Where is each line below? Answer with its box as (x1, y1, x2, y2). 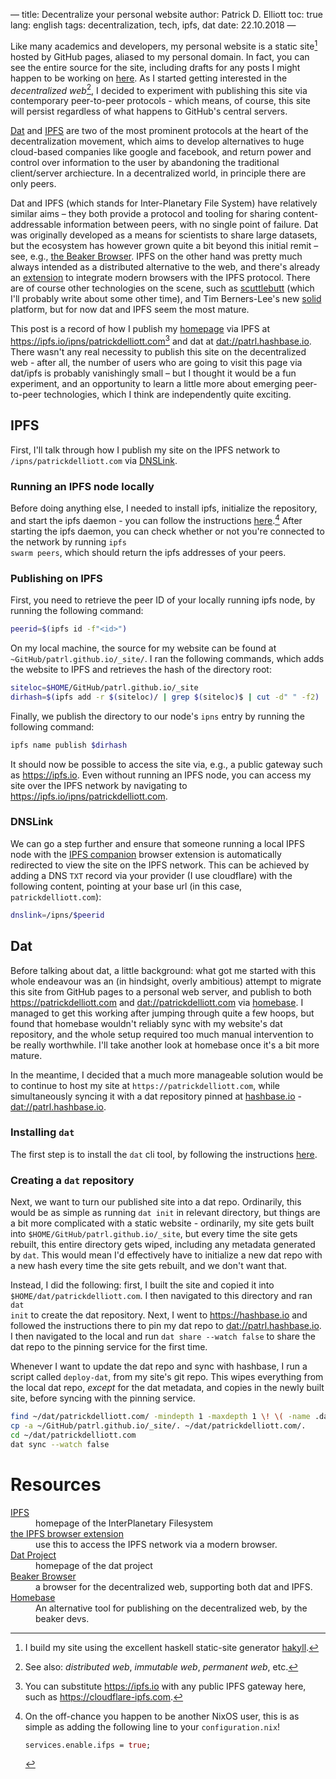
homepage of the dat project (35, 1559, 153, 1571)
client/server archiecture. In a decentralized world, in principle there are (10, 167, 307, 179)
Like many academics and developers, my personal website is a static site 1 (10, 39, 318, 52)
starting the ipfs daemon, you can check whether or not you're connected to (10, 525, 325, 537)
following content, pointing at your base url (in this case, (10, 880, 243, 892)
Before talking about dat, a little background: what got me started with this (10, 964, 317, 976)
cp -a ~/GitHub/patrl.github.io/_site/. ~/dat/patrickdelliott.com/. (10, 1420, 307, 1431)
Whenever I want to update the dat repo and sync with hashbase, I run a (10, 1360, 308, 1373)
